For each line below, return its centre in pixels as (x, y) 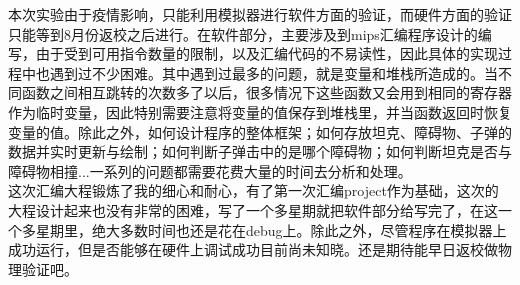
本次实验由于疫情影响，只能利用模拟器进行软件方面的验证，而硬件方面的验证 (260, 14)
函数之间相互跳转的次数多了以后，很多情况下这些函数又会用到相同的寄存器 (266, 92)
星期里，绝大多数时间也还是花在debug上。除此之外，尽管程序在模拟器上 (271, 229)
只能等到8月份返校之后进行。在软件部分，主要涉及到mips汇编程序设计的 (243, 33)
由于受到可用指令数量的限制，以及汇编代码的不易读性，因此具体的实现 (266, 53)
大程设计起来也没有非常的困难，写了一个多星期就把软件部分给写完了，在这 (253, 209)
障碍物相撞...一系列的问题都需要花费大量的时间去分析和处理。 (210, 170)
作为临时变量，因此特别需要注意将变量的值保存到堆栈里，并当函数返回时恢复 (260, 111)
